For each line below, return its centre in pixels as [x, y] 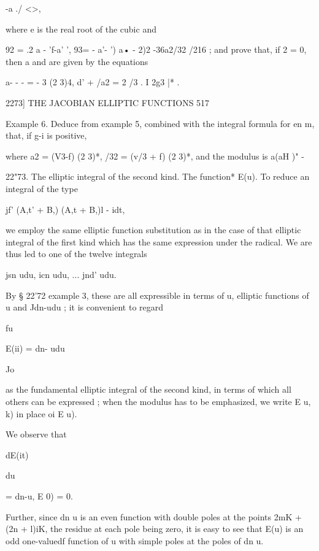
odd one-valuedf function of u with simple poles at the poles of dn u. [135, 540]
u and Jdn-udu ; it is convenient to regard [85, 307]
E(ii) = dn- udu [35, 348]
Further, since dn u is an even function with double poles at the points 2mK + [154, 516]
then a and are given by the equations [77, 61]
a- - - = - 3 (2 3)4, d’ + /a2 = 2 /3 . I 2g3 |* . [93, 82]
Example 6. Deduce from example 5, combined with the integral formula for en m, [160, 123]
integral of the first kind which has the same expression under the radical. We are [159, 241]
